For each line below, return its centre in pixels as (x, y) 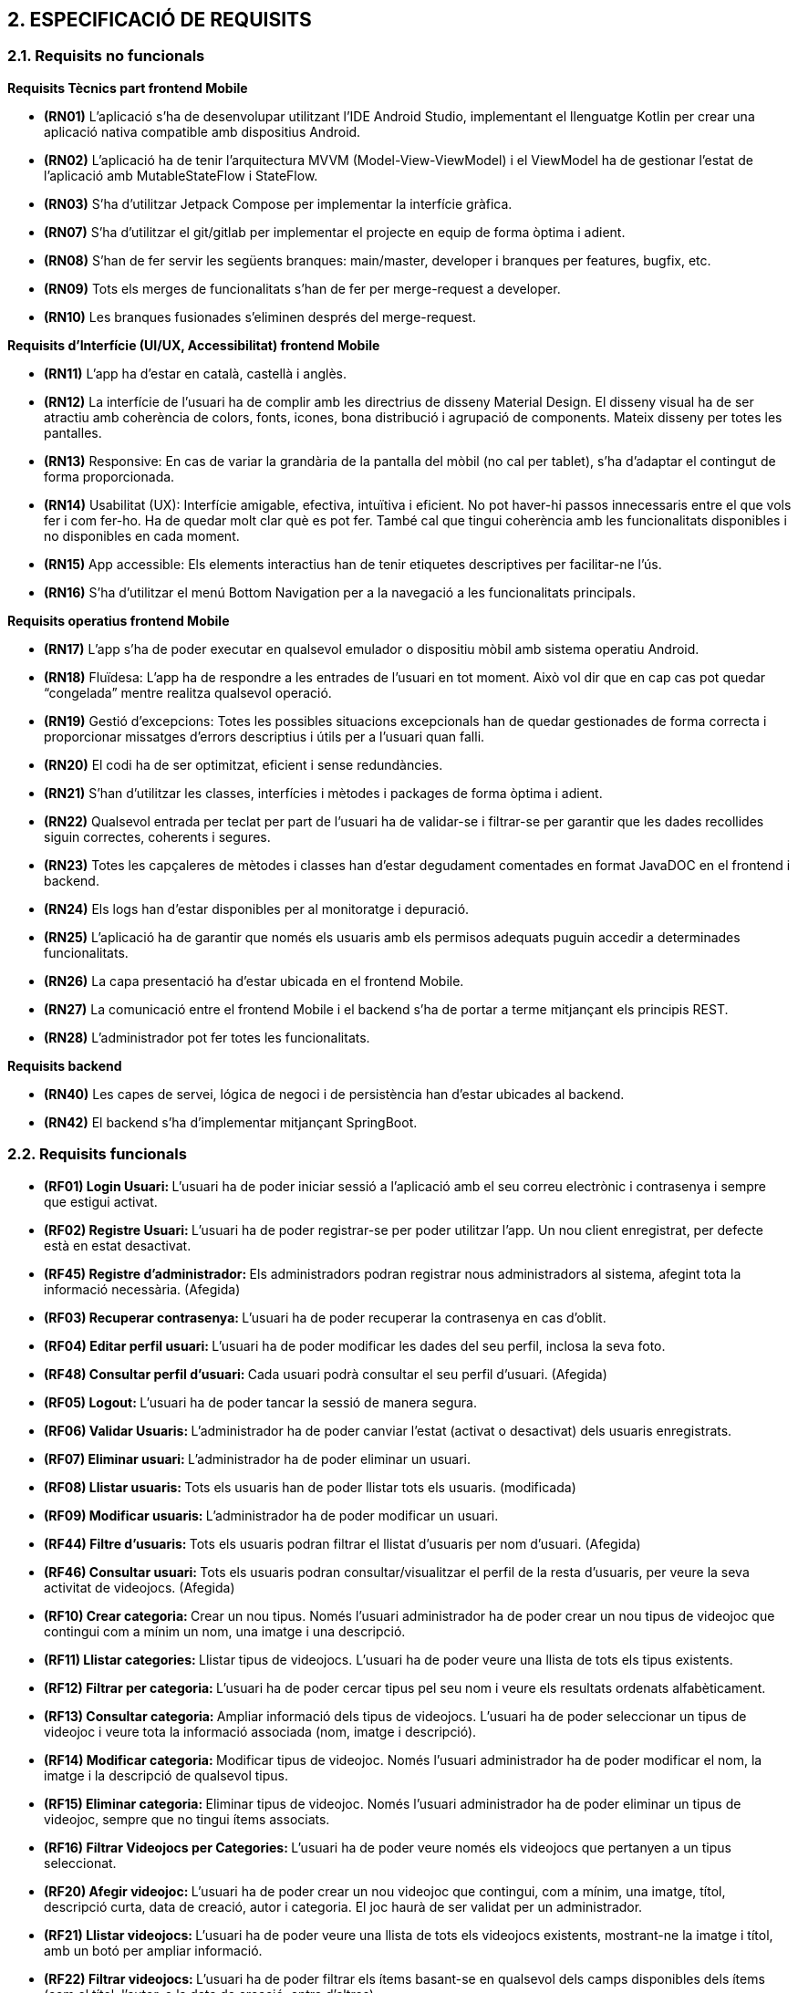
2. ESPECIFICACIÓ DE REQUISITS (160, 20)
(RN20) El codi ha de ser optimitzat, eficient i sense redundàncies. (244, 764)
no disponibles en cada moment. (142, 535)
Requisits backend (65, 1065)
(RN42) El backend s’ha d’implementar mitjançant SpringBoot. (231, 1122)
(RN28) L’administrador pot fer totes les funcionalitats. (207, 1037)
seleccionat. (80, 1863)
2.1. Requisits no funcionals (106, 56)
